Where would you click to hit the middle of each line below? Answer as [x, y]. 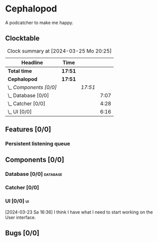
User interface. [20, 217]
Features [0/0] [28, 130]
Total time [20, 71]
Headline [32, 62]
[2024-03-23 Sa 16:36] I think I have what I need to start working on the [79, 212]
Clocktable [22, 38]
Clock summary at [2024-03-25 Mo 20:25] [60, 51]
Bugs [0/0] [22, 233]
